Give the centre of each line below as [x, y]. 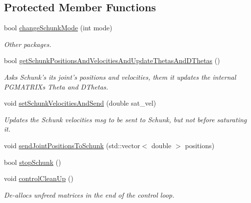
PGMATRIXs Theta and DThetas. [56, 86]
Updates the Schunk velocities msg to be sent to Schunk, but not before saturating [125, 119]
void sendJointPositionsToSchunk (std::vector [72, 145]
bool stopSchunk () [33, 162]
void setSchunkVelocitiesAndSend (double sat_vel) [80, 103]
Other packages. [28, 44]
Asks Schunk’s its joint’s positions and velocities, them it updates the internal [120, 77]
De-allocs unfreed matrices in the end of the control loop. [89, 194]
